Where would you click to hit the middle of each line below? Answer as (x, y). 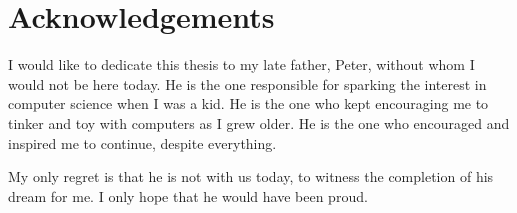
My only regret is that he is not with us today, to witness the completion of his (251, 176)
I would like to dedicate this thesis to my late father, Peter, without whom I (241, 64)
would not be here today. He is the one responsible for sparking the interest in (247, 83)
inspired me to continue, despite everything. (142, 142)
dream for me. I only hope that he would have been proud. (188, 195)
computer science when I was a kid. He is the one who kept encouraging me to (248, 103)
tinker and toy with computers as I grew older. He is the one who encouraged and (259, 122)
